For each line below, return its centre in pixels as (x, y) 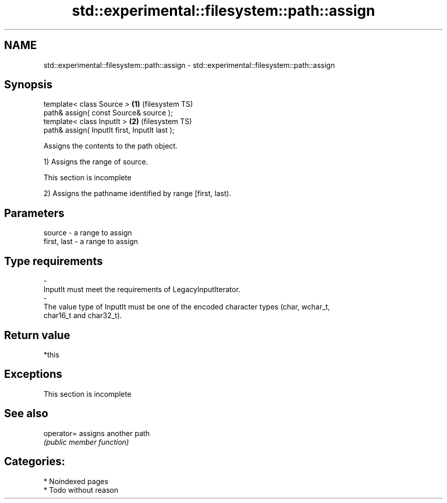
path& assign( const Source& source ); (108, 113)
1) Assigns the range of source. (96, 162)
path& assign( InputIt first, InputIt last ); (109, 130)
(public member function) (86, 442)
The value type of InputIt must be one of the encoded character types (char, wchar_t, (187, 307)
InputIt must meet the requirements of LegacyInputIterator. (142, 290)
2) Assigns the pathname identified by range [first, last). (137, 194)
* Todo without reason (81, 490)
